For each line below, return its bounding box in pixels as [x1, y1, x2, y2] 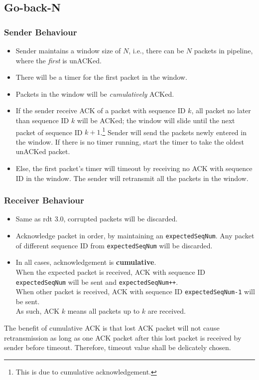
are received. [147, 306, 186, 316]
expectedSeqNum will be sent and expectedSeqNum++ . [15, 276, 178, 287]
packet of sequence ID [15, 127, 83, 137]
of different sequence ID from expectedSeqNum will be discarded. [15, 240, 213, 250]
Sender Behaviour [4, 25, 77, 38]
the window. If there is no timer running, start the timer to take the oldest [15, 136, 244, 147]
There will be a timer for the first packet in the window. [15, 72, 187, 82]
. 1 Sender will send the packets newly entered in [100, 125, 247, 137]
